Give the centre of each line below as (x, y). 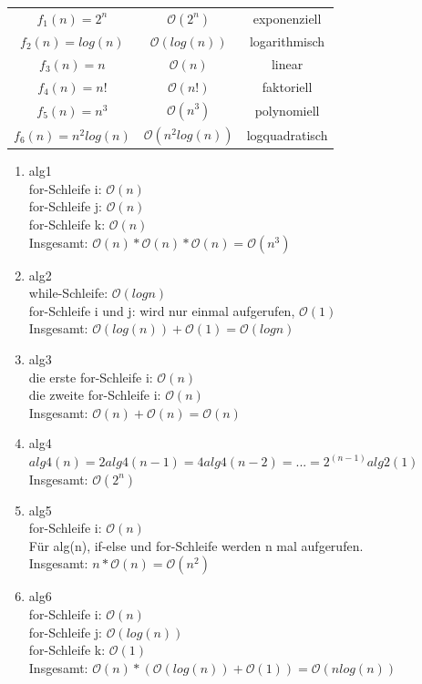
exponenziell (287, 18)
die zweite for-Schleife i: (95, 395)
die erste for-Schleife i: (91, 377)
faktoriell (287, 86)
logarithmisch (287, 41)
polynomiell (287, 110)
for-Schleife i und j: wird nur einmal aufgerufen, (162, 310)
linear (287, 63)
